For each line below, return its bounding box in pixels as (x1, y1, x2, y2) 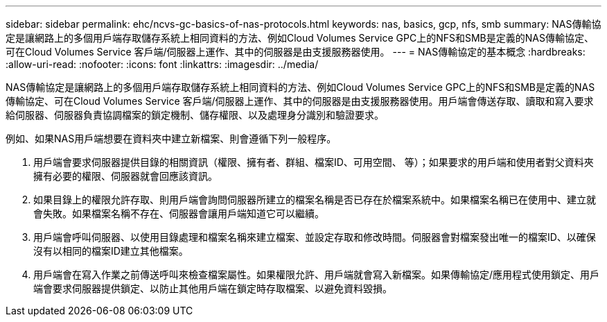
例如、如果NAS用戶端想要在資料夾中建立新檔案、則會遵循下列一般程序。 (6, 133, 337, 144)
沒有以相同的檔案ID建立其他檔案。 (33, 245, 188, 257)
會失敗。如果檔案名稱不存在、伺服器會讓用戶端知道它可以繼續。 (33, 207, 324, 219)
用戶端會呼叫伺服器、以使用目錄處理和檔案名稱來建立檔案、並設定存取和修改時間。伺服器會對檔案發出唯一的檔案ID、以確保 (33, 231, 596, 243)
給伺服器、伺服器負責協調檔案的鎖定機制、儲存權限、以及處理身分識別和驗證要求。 (6, 109, 384, 121)
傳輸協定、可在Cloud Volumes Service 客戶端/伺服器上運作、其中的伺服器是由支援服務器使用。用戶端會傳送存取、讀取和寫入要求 (6, 95, 594, 107)
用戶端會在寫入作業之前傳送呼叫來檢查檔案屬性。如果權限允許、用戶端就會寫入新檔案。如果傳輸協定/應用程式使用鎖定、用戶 (33, 269, 600, 280)
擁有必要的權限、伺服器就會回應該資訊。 (33, 170, 218, 182)
